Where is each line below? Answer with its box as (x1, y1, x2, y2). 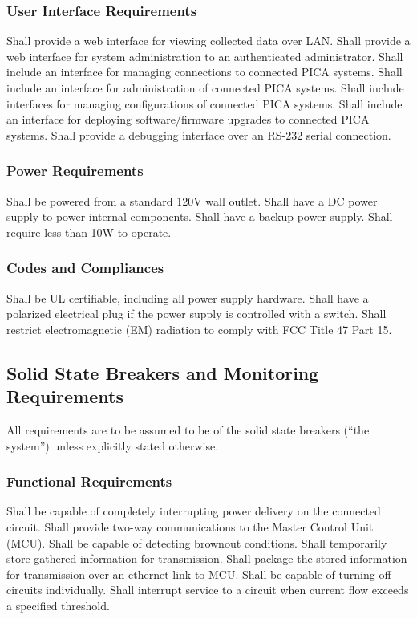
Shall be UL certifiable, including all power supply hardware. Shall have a (6, 289, 369, 306)
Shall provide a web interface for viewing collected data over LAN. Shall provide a (6, 32, 411, 49)
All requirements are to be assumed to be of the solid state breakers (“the (6, 421, 370, 438)
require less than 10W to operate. (6, 223, 172, 240)
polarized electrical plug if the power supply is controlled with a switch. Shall (6, 305, 387, 322)
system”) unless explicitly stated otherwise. (6, 437, 219, 454)
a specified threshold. (6, 597, 110, 613)
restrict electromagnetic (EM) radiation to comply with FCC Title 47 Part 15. (6, 320, 392, 337)
